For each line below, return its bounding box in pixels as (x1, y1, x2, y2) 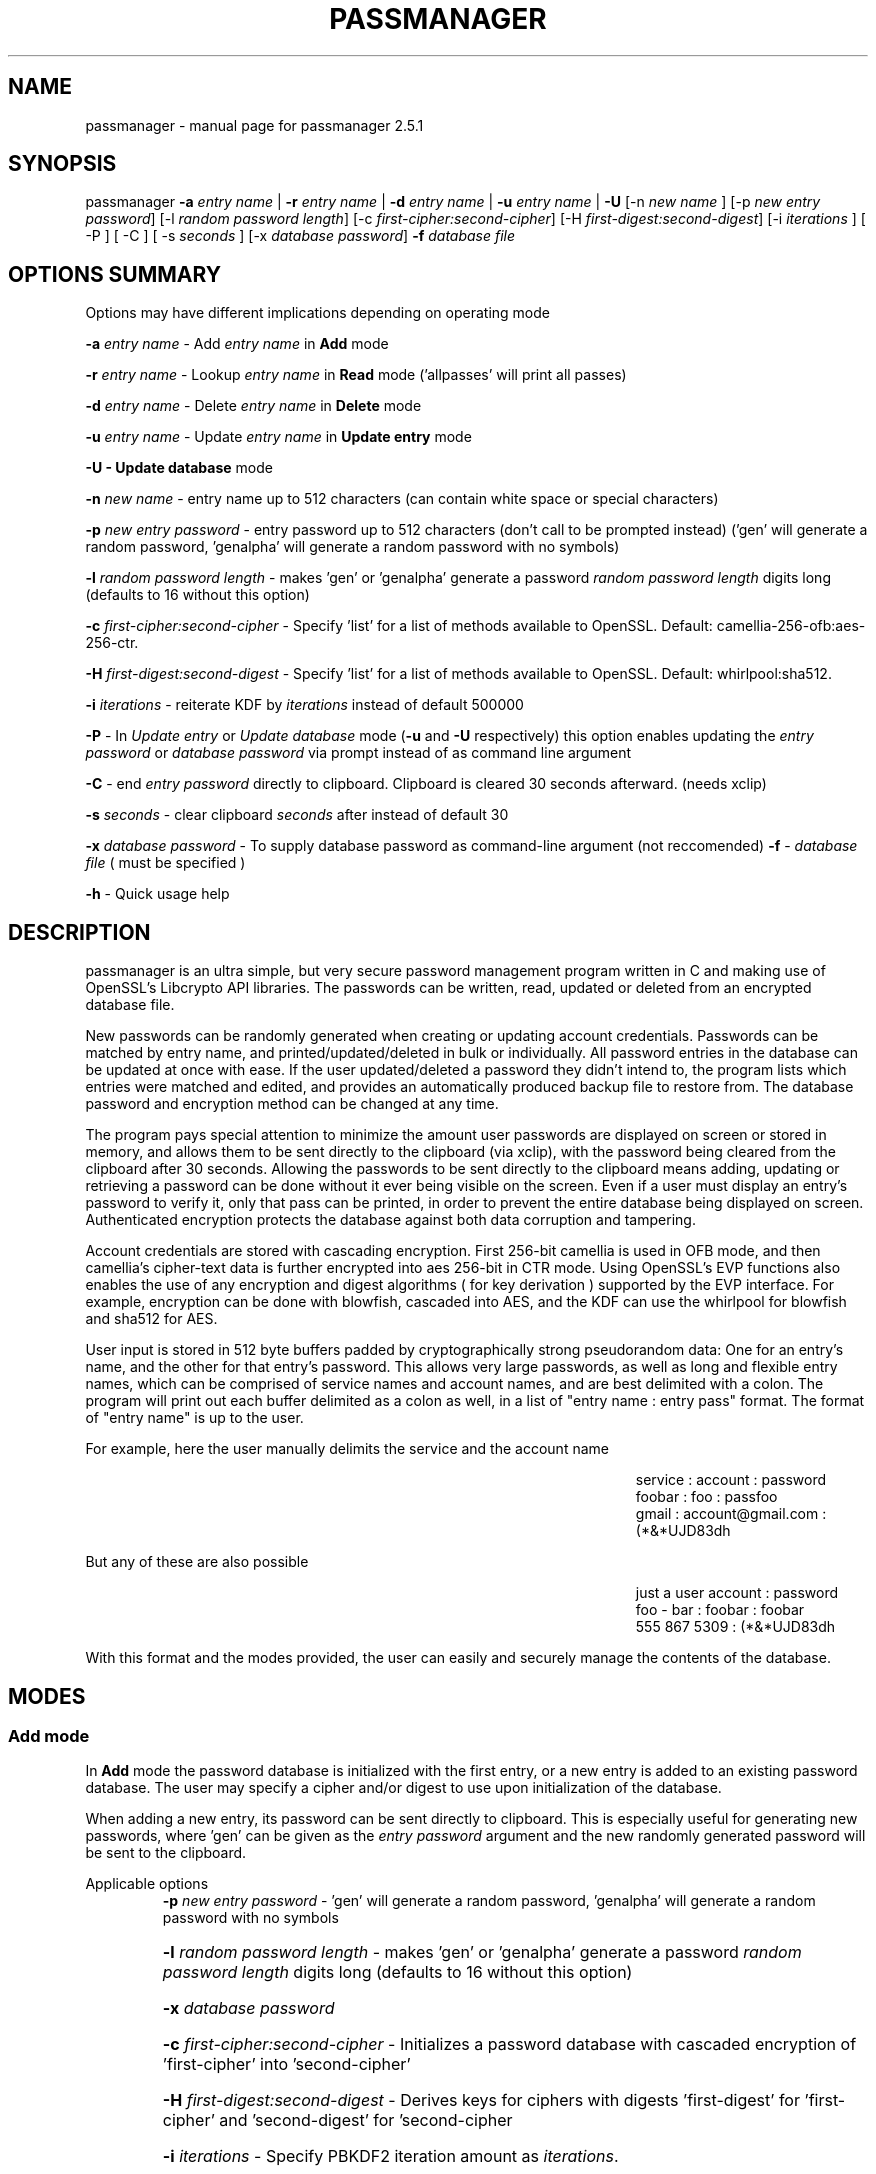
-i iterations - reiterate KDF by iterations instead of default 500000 (85, 696, 524, 714)
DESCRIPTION (8, 919, 151, 945)
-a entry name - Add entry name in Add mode (85, 335, 389, 353)
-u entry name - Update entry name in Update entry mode (85, 428, 472, 446)
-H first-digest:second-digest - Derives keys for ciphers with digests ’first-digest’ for (162, 2090, 800, 2111)
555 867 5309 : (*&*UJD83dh (635, 1618, 836, 1636)
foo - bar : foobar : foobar (635, 1601, 805, 1619)
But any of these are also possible (85, 1553, 309, 1571)
